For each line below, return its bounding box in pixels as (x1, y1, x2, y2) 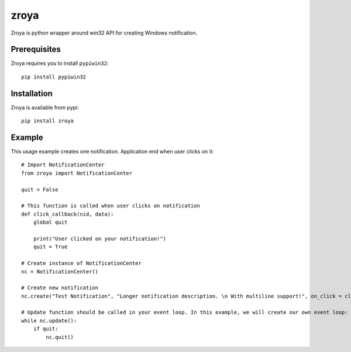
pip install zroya (21, 118, 74, 124)
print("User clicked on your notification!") (33, 235, 167, 242)
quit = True (33, 244, 68, 250)
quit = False (21, 186, 58, 193)
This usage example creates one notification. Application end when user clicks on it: (11, 148, 214, 155)
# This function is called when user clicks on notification (21, 203, 200, 209)
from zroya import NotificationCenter (21, 170, 133, 176)
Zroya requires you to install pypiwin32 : (11, 60, 109, 67)
